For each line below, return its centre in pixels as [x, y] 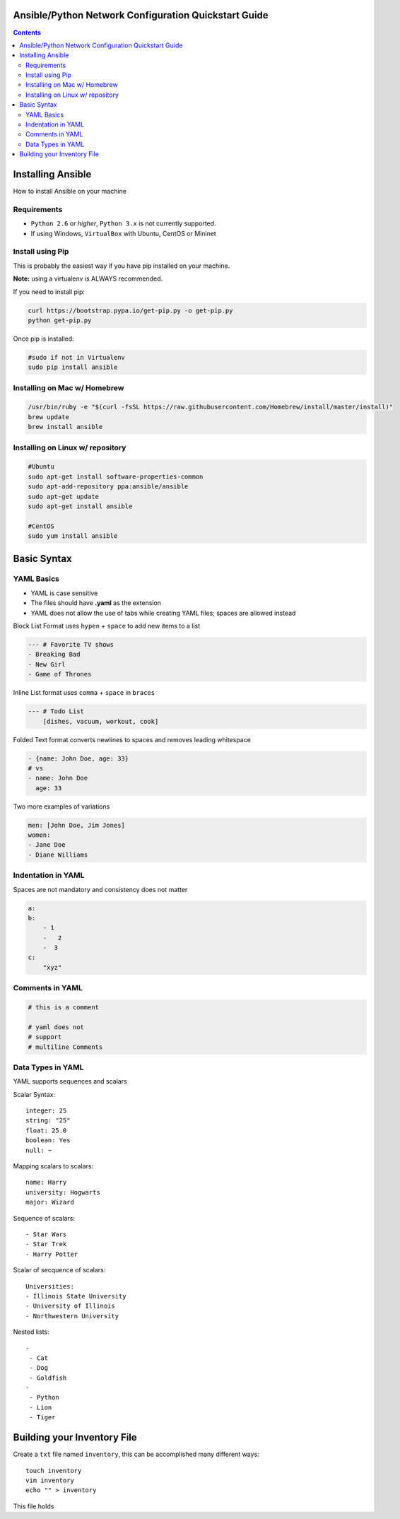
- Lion [41, 1407]
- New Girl [47, 664]
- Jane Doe [47, 845]
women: [39, 835]
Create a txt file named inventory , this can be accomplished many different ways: [136, 1454]
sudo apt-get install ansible [80, 506]
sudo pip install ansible [73, 367]
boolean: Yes [48, 1140]
